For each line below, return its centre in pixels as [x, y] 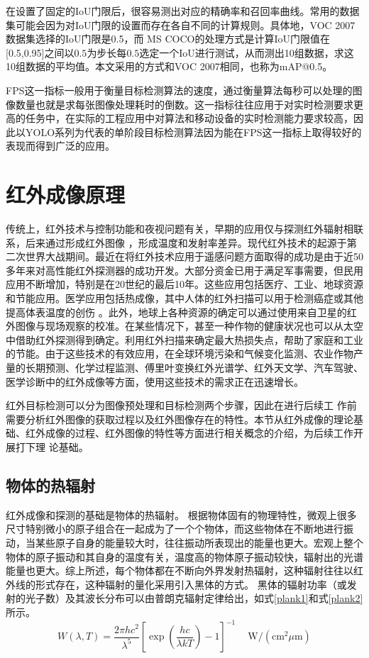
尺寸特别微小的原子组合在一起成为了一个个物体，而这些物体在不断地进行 [175, 529]
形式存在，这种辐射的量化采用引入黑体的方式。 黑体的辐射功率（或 [191, 584]
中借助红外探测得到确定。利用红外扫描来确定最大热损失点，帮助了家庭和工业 [184, 339]
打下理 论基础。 [52, 446]
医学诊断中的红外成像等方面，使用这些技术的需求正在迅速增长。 [155, 381]
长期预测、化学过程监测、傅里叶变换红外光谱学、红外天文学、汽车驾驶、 [194, 367]
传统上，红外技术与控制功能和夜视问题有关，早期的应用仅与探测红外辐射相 [180, 229]
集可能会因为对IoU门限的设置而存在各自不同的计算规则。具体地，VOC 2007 [181, 24]
